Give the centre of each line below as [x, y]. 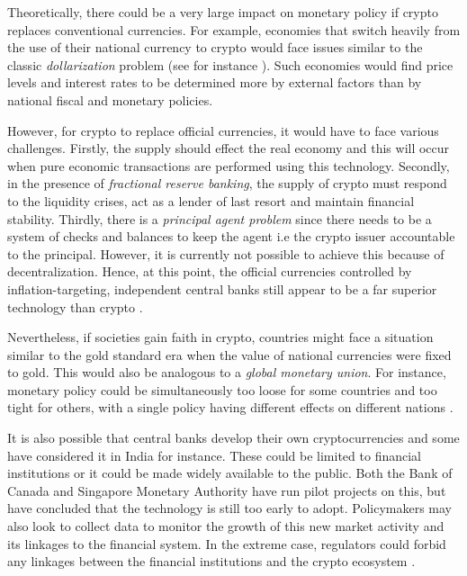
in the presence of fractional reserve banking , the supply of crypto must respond [227, 183]
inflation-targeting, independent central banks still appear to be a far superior [222, 288]
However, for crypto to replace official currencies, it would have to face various [223, 130]
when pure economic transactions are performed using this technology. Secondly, [229, 165]
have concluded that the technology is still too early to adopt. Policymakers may [229, 508]
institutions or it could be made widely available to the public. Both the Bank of [230, 473]
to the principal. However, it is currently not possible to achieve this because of [226, 253]
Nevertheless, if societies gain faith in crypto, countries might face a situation [220, 337]
